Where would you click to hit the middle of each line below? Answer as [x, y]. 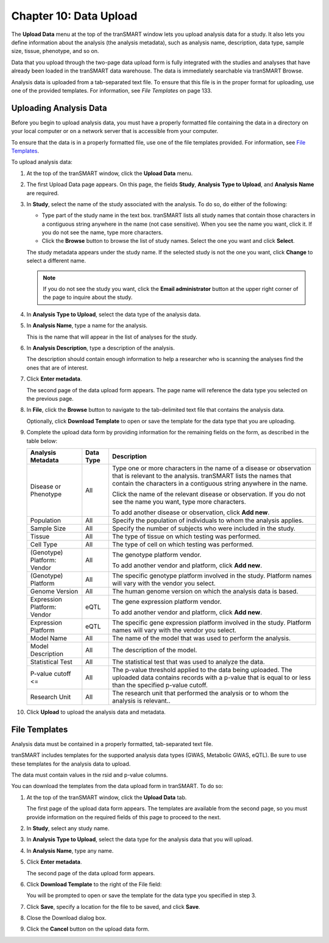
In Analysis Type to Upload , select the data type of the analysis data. [114, 314]
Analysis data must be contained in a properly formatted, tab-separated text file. [112, 744]
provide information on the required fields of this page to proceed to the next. [124, 817]
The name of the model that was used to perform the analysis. [201, 638]
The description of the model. [154, 650]
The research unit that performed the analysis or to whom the [200, 693]
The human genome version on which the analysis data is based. [205, 591]
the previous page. [50, 398]
